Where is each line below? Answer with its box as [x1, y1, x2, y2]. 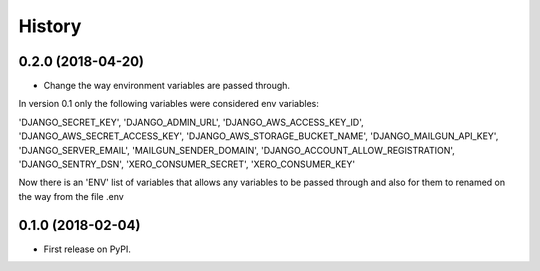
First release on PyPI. [43, 243, 132, 255]
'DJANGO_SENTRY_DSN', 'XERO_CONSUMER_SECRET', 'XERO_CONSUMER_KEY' [18, 158, 355, 170]
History [18, 15, 82, 37]
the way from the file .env [18, 190, 124, 202]
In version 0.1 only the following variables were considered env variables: [18, 98, 319, 110]
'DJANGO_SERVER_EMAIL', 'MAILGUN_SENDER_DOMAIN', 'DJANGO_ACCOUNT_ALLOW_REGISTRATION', [18, 144, 455, 156]
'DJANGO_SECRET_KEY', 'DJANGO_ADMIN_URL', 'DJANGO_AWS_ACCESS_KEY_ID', [18, 116, 364, 128]
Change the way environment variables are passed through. [43, 80, 290, 92]
